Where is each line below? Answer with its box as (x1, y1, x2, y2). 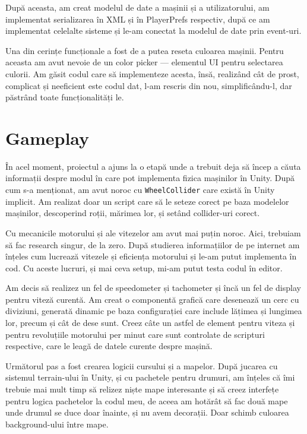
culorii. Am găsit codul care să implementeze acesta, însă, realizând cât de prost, (5, 67, 299, 80)
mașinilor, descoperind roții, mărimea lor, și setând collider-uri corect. (5, 207, 260, 219)
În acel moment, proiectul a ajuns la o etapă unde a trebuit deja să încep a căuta (5, 160, 301, 172)
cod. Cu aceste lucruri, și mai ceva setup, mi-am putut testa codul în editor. (5, 261, 283, 274)
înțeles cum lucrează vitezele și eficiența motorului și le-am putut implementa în (5, 250, 297, 262)
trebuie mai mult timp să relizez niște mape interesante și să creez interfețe (5, 383, 279, 395)
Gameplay (5, 125, 90, 150)
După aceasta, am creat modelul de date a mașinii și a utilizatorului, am (5, 1, 270, 13)
